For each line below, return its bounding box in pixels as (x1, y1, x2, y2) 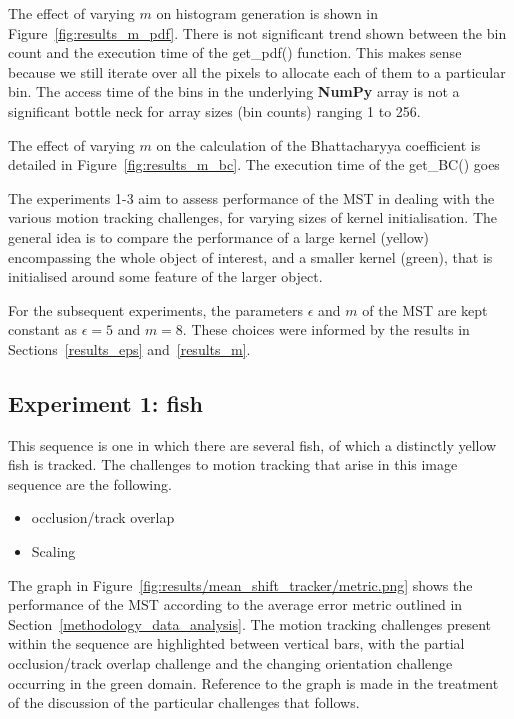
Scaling (31, 541, 76, 562)
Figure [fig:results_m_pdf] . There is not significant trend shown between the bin (8, 22, 507, 43)
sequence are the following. (8, 473, 172, 494)
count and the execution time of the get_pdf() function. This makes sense (8, 42, 462, 63)
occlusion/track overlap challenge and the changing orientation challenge (8, 653, 453, 674)
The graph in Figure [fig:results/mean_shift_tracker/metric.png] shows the (8, 574, 473, 595)
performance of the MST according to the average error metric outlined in (8, 594, 463, 615)
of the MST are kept (362, 299, 488, 320)
